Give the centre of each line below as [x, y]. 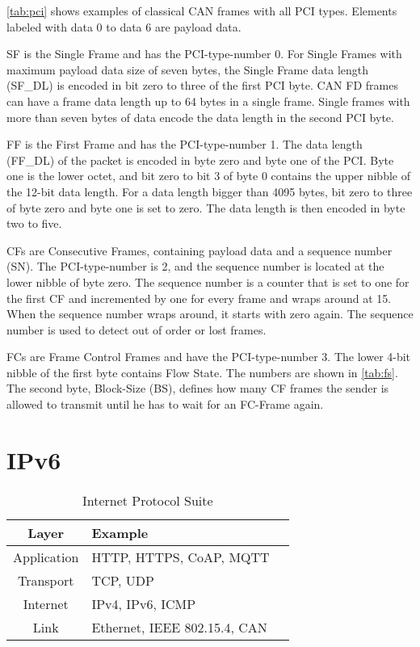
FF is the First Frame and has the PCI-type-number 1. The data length [185, 144]
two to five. [34, 223]
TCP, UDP [123, 580]
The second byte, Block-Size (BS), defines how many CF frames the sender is [198, 388]
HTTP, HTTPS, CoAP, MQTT [181, 557]
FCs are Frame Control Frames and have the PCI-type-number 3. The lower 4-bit [209, 357]
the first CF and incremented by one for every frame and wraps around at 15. [199, 298]
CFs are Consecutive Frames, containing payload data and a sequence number [199, 250]
